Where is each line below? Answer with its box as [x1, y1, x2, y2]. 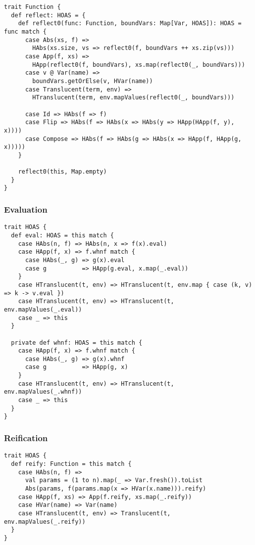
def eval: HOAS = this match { [11, 231, 114, 239]
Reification [4, 431, 48, 444]
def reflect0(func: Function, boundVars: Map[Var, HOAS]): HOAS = [18, 20, 242, 27]
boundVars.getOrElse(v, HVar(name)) [32, 77, 153, 85]
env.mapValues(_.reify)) [4, 518, 86, 525]
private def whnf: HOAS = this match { [11, 339, 143, 346]
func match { [4, 28, 47, 35]
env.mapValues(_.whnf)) [4, 388, 82, 396]
